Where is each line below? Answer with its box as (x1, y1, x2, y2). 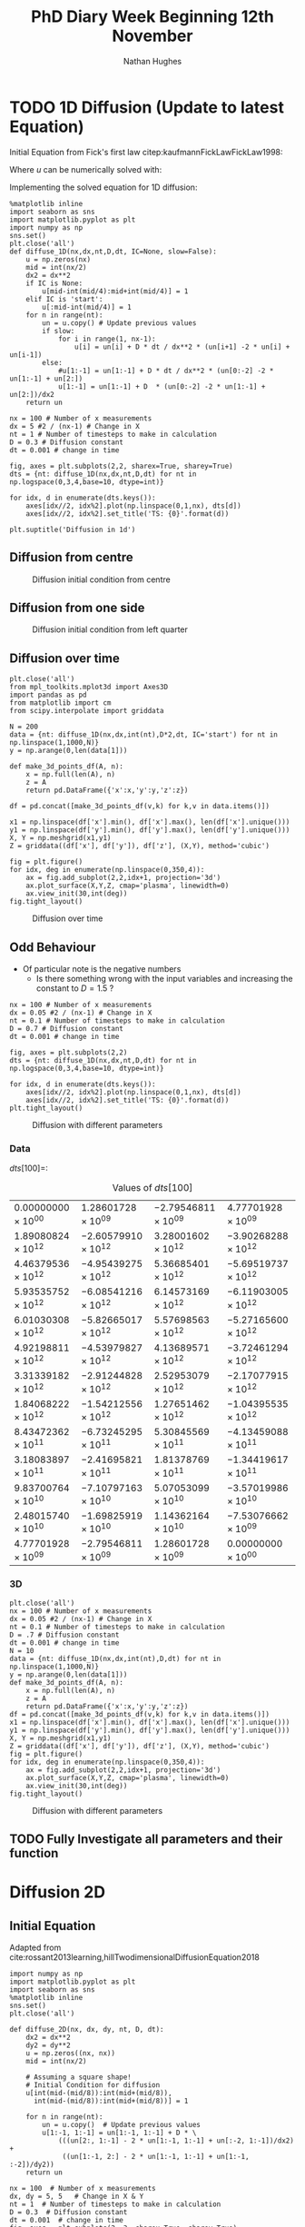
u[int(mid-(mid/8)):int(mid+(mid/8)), (25, 2089, 172, 2098)
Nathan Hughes (123, 55, 182, 66)
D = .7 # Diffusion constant (9, 1630, 120, 1639)
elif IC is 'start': (25, 294, 103, 303)
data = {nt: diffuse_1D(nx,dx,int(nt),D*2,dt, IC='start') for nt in (9, 730, 279, 739)
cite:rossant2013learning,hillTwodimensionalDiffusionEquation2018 (9, 1952, 261, 1963)
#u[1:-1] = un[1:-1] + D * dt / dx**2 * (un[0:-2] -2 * (57, 366, 274, 375)
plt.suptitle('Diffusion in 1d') (9, 525, 136, 534)
